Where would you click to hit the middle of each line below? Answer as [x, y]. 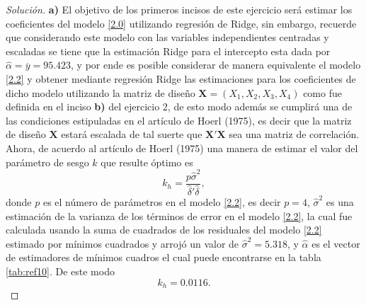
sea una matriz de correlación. [294, 134]
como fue [322, 92]
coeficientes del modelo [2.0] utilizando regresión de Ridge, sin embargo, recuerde [181, 23]
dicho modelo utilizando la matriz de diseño [101, 92]
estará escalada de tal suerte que [132, 134]
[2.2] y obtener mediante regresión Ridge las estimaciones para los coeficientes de [181, 78]
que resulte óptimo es [147, 162]
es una [340, 201]
